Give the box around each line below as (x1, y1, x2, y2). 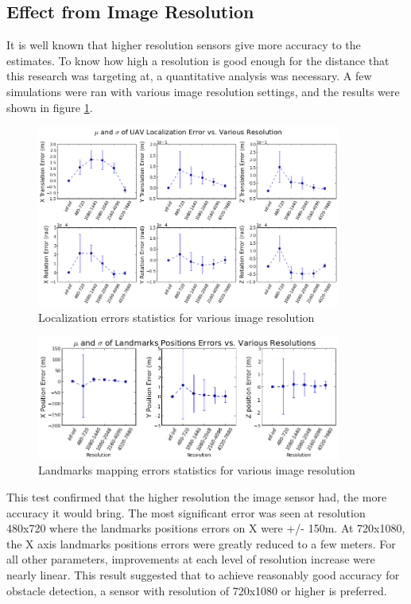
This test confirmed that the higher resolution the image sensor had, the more (6, 489, 387, 505)
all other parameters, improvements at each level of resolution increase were (6, 551, 375, 567)
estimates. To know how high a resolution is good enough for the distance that (6, 52, 390, 68)
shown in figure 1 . (6, 99, 93, 115)
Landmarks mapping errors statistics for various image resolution (38, 462, 355, 478)
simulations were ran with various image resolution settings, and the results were (6, 83, 400, 99)
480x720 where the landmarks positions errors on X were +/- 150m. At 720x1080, (6, 520, 405, 536)
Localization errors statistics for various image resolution (38, 308, 315, 325)
